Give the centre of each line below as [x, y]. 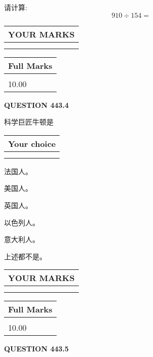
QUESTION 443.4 [37, 105]
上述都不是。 [25, 256]
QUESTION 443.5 [37, 349]
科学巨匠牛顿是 [29, 122]
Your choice [32, 143]
